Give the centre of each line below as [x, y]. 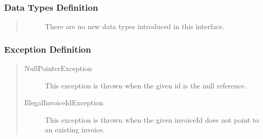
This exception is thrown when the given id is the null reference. [146, 85]
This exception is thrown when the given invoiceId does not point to [152, 119]
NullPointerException [58, 68]
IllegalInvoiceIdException [64, 102]
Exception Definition [48, 49]
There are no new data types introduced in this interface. [135, 26]
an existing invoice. [75, 130]
